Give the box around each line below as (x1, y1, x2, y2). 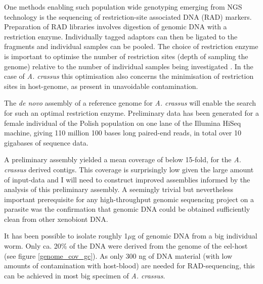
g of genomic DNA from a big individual (132, 230, 257, 241)
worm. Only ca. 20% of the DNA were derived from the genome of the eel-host (4, 241, 248, 251)
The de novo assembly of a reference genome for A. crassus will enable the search (4, 98, 256, 108)
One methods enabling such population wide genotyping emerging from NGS (4, 2, 242, 12)
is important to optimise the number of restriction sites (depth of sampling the (4, 51, 248, 61)
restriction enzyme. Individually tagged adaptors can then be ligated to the (4, 31, 238, 41)
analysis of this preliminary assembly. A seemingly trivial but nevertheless (4, 184, 234, 195)
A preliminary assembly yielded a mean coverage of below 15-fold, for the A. (4, 154, 241, 165)
